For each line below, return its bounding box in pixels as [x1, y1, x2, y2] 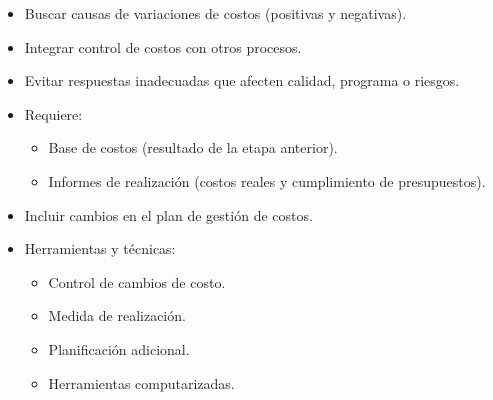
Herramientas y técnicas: [24, 238, 176, 259]
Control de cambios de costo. [48, 271, 226, 292]
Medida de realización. [48, 305, 186, 326]
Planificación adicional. [48, 338, 190, 359]
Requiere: [24, 103, 83, 124]
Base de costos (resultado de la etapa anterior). [48, 137, 338, 158]
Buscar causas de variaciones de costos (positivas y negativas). [24, 3, 407, 23]
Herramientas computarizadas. [48, 372, 235, 393]
